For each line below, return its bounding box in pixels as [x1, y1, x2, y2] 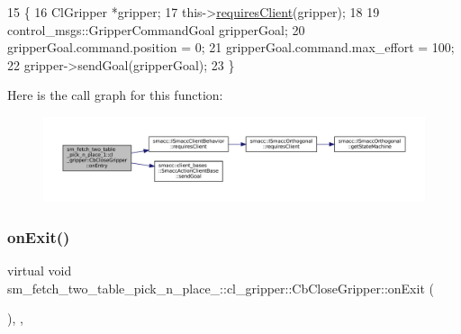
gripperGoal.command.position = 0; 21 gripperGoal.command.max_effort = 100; [7, 38, 455, 57]
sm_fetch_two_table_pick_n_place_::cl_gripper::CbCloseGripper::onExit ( [7, 278, 434, 297]
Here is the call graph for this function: [7, 86, 223, 104]
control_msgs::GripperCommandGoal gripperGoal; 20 [7, 20, 305, 39]
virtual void [7, 261, 72, 280]
